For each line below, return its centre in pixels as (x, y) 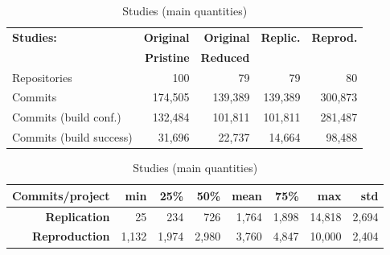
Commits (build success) (72, 137)
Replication (78, 216)
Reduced (225, 57)
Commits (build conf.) (67, 117)
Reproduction (71, 236)
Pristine (167, 57)
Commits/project (61, 195)
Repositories (42, 77)
